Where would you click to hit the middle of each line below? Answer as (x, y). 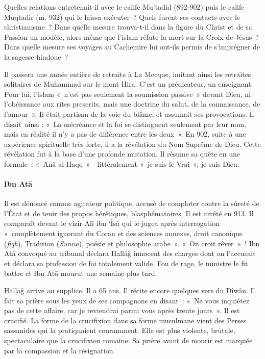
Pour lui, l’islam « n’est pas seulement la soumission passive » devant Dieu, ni (127, 94)
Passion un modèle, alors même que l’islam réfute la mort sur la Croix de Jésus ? (131, 36)
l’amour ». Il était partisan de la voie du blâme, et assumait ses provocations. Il (129, 113)
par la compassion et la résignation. (60, 350)
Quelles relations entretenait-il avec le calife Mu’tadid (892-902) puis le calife (124, 7)
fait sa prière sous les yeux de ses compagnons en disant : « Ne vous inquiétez (127, 300)
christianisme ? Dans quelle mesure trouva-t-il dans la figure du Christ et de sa (128, 27)
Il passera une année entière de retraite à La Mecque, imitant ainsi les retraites (128, 74)
